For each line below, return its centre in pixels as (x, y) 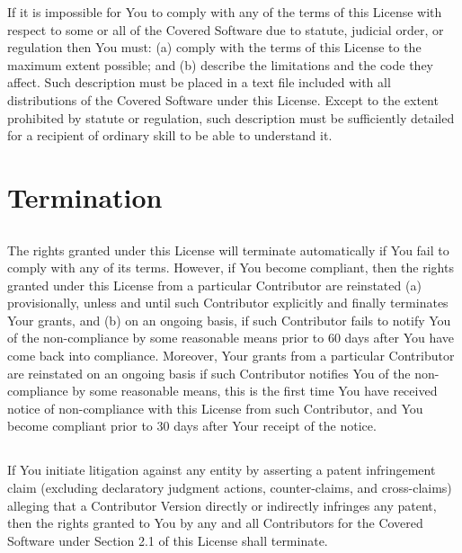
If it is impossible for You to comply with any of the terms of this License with (225, 12)
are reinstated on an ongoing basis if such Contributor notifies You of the (209, 373)
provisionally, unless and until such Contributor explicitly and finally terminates (228, 303)
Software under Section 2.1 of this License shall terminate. (168, 540)
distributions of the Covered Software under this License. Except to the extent (223, 99)
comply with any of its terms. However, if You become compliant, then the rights (231, 268)
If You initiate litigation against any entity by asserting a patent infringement (222, 470)
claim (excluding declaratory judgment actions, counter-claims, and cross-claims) (230, 488)
